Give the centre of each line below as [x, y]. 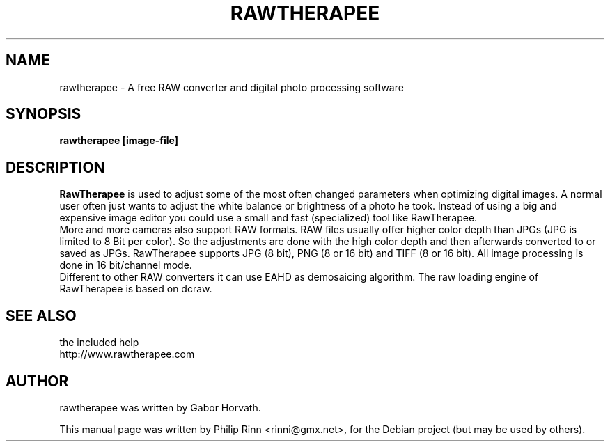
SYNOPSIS [44, 114]
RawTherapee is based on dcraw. [136, 289]
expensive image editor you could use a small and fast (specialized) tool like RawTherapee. [268, 218]
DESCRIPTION [55, 167]
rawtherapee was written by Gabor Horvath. [160, 407]
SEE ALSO [41, 315]
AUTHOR [37, 381]
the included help [99, 343]
